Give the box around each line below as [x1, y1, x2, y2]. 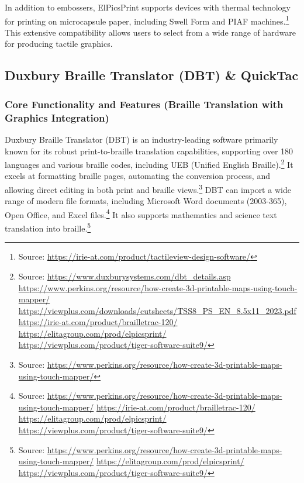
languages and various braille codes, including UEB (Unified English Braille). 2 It [5, 157, 293, 170]
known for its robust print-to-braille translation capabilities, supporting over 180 [5, 144, 293, 157]
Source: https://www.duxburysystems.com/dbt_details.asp [18, 270, 231, 282]
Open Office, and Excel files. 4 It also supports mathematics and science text [5, 206, 277, 220]
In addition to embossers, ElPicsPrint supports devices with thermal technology [5, 1, 291, 13]
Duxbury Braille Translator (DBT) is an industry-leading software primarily [5, 133, 278, 145]
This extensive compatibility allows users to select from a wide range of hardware [5, 26, 296, 38]
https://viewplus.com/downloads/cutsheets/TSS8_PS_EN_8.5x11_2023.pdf [18, 304, 296, 316]
